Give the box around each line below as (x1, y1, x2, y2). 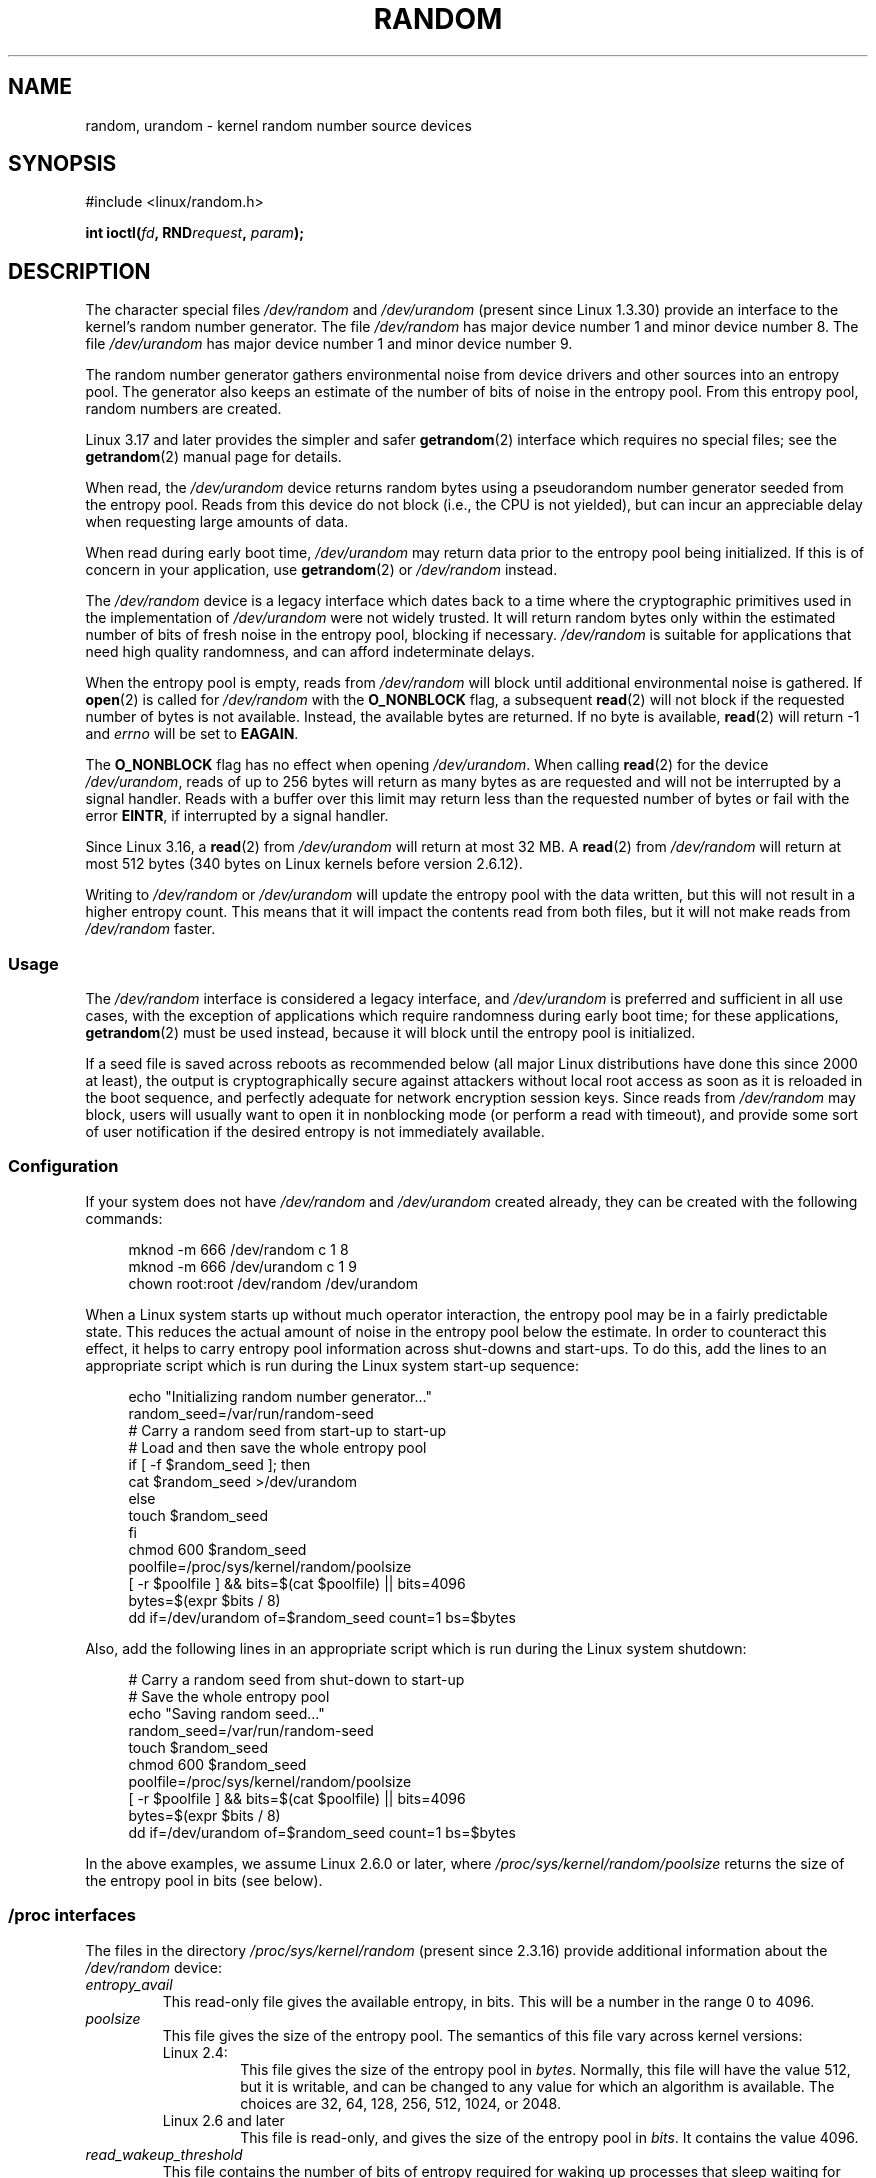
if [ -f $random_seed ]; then (128, 1455, 311, 1473)
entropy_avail (85, 1975, 173, 1993)
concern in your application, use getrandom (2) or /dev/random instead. (85, 561, 558, 579)
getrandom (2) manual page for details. (85, 448, 342, 466)
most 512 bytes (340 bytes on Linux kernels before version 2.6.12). (85, 855, 523, 873)
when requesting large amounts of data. (85, 513, 349, 531)
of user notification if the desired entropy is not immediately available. (85, 1123, 545, 1141)
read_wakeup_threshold (85, 2145, 243, 2163)
